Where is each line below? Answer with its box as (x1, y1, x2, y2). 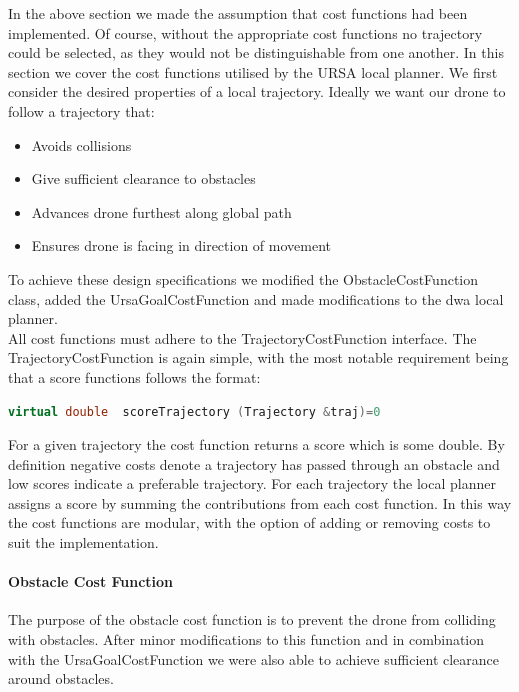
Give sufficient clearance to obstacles (31, 168, 256, 189)
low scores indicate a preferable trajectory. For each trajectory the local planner (8, 473, 496, 494)
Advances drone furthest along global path (31, 201, 292, 222)
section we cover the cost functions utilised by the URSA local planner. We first (8, 61, 498, 82)
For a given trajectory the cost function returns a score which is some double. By (8, 434, 505, 455)
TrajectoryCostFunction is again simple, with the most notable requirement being (8, 347, 509, 368)
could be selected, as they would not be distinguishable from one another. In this (8, 42, 504, 63)
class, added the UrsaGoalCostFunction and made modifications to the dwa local (8, 288, 504, 309)
